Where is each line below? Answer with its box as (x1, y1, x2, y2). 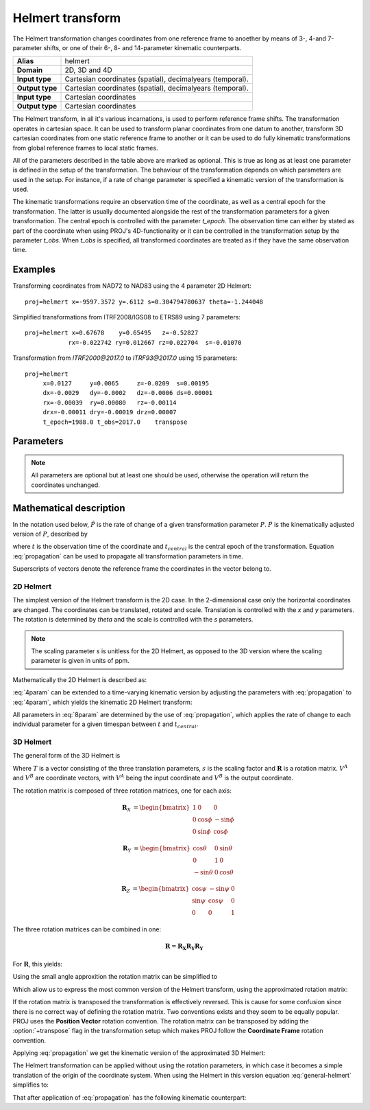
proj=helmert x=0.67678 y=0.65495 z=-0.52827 (25, 329, 199, 337)
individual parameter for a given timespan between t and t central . (12, 720, 199, 730)
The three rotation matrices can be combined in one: (12, 925, 161, 933)
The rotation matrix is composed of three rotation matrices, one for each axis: (12, 786, 232, 795)
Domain (16, 65, 43, 75)
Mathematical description (12, 502, 126, 514)
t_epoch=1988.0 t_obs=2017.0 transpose (42, 418, 188, 426)
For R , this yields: (12, 960, 63, 968)
